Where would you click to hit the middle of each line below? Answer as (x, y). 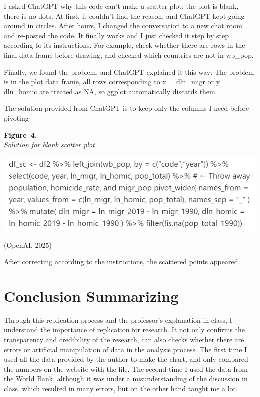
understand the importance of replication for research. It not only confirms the (124, 330)
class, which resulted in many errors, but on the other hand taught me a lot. (121, 389)
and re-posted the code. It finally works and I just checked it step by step (116, 35)
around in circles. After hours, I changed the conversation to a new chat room (123, 26)
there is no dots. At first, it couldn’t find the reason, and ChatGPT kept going (124, 16)
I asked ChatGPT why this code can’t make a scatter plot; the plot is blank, (121, 6)
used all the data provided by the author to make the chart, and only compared (126, 359)
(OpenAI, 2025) (28, 245)
